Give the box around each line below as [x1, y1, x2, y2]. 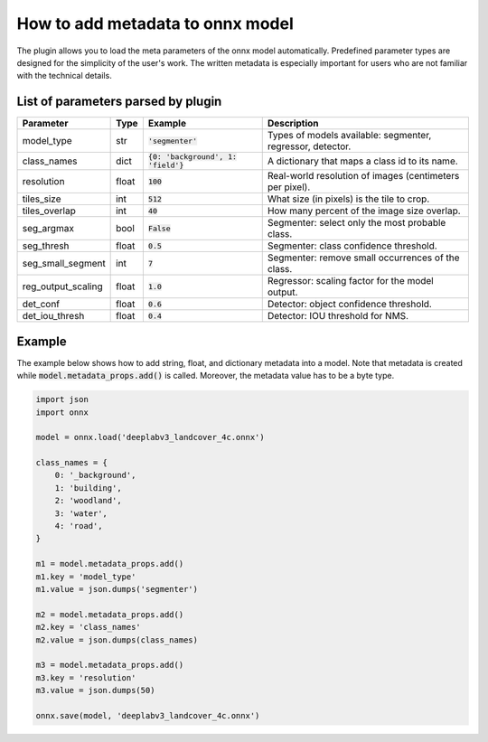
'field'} [147, 161, 184, 171]
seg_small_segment [22, 258, 106, 270]
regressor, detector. [267, 140, 352, 153]
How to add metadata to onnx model [16, 14, 294, 33]
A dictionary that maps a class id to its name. [267, 155, 458, 167]
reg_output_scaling [22, 280, 103, 293]
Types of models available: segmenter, [267, 129, 432, 142]
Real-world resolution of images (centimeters [267, 170, 460, 183]
